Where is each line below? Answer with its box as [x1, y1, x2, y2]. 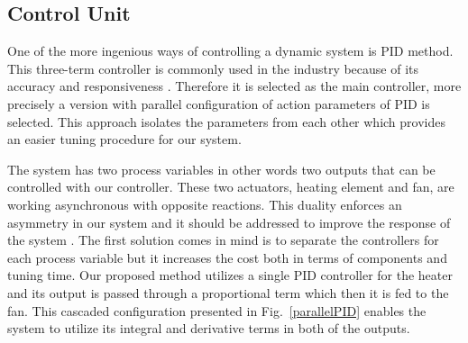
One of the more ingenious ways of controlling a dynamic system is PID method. [7, 41, 454, 60]
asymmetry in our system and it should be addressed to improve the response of [7, 212, 451, 231]
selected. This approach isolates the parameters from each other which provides [7, 112, 445, 131]
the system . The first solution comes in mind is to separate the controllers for [7, 230, 439, 249]
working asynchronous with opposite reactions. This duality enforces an [7, 194, 402, 213]
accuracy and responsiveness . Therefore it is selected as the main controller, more [7, 77, 462, 95]
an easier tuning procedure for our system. [7, 130, 242, 149]
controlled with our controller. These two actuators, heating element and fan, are [7, 177, 454, 196]
